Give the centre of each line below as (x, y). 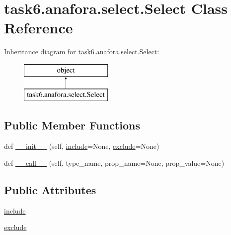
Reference (38, 28)
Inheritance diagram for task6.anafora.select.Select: (82, 52)
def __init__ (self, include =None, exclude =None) (82, 146)
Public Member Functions (72, 125)
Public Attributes (50, 189)
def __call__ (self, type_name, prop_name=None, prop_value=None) (114, 163)
